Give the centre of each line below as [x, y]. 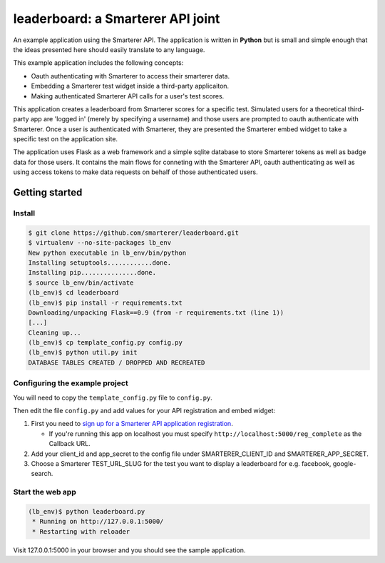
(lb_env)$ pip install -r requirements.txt [106, 303]
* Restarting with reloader [81, 531]
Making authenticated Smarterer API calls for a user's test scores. [128, 96]
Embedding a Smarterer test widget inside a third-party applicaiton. [130, 86]
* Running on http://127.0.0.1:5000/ [98, 522]
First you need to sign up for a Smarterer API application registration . [132, 424]
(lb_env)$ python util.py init [83, 352]
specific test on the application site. [65, 139]
